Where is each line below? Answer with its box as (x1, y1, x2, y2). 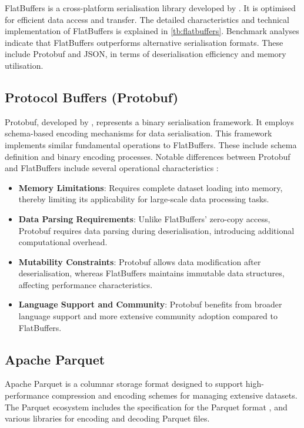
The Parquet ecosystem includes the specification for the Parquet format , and (5, 400, 288, 413)
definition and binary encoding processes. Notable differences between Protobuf (5, 150, 290, 162)
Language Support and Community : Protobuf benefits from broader (18, 298, 282, 310)
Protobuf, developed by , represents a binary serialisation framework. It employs (5, 115, 294, 128)
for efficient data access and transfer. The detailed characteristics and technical (5, 13, 289, 25)
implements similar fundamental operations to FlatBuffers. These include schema (5, 138, 297, 151)
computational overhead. (18, 236, 108, 248)
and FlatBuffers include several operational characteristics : (5, 162, 219, 174)
